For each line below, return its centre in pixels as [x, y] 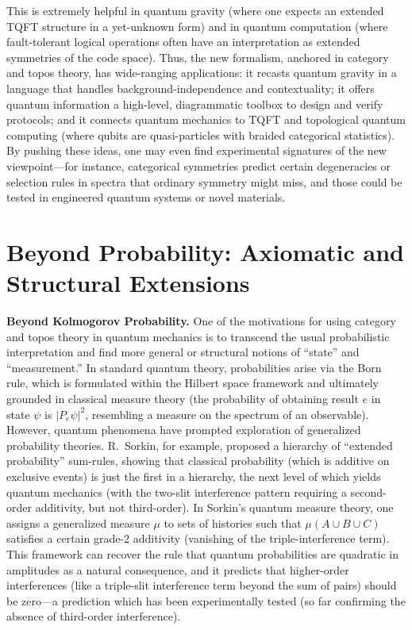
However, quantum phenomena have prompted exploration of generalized [184, 430]
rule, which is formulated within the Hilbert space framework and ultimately [193, 383]
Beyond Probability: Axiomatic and [206, 251]
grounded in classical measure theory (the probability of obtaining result [183, 398]
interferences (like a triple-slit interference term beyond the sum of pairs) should [202, 585]
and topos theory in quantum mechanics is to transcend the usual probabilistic [198, 336]
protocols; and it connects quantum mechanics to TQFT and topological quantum [206, 119]
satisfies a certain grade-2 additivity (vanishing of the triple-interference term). [198, 538]
